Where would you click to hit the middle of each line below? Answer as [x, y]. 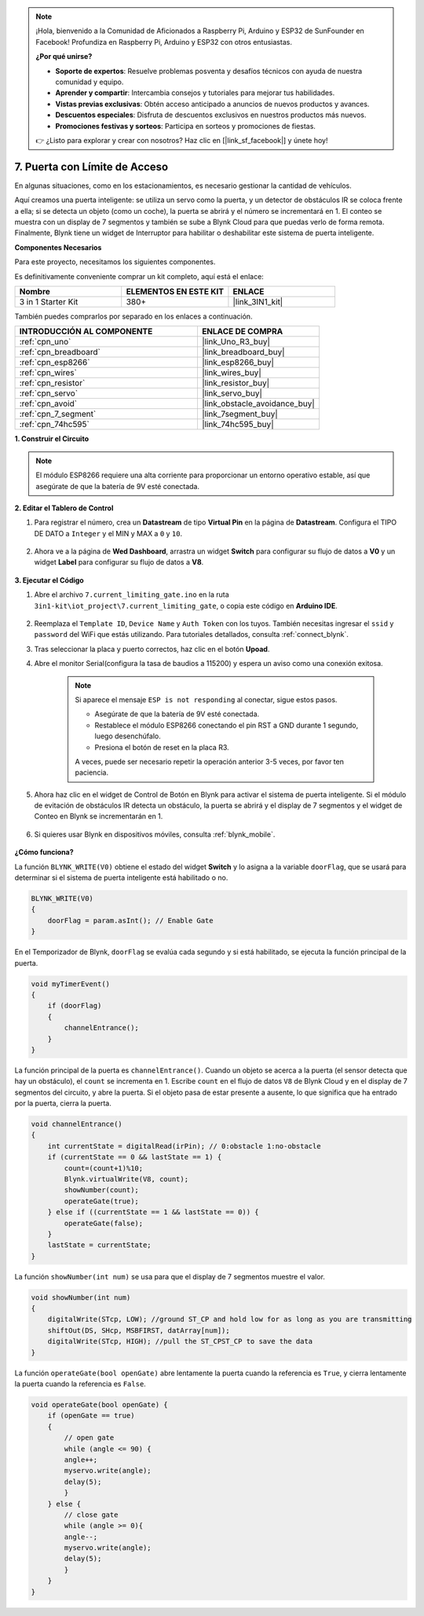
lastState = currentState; [100, 1245]
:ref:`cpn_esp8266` [55, 363]
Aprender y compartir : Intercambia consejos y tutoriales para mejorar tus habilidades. [195, 93]
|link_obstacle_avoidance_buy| [258, 403]
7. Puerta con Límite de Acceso [91, 166]
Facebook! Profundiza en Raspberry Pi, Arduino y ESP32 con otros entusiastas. [164, 42]
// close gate [91, 1515]
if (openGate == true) [91, 1416]
